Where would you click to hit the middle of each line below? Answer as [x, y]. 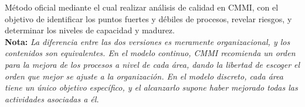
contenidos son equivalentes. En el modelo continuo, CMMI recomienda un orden [150, 53]
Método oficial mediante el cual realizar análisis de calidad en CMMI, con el [142, 7]
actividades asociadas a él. [52, 99]
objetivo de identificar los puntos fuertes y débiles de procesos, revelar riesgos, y [148, 18]
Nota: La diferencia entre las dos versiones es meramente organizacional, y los [148, 41]
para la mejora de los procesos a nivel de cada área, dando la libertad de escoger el [152, 64]
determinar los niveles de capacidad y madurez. [90, 30]
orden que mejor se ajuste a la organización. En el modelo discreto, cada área [144, 76]
